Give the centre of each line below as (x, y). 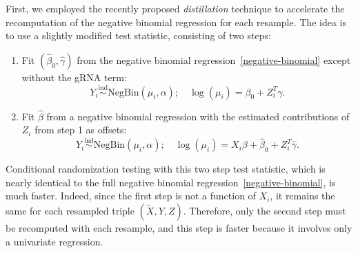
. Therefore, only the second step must (265, 210)
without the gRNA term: (74, 77)
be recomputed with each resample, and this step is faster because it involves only (179, 228)
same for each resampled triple (70, 210)
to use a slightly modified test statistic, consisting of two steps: (138, 35)
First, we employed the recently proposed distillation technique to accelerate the (175, 8)
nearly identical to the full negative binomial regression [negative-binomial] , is (171, 182)
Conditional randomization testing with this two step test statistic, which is (166, 169)
